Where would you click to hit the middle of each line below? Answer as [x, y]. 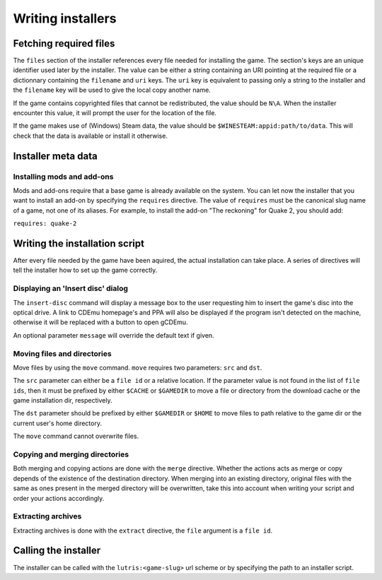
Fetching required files [64, 43]
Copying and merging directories [71, 454]
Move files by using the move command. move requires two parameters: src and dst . [138, 367]
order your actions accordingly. [59, 498]
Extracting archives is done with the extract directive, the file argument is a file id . [143, 531]
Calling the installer [57, 551]
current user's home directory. [58, 423]
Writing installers [65, 18]
